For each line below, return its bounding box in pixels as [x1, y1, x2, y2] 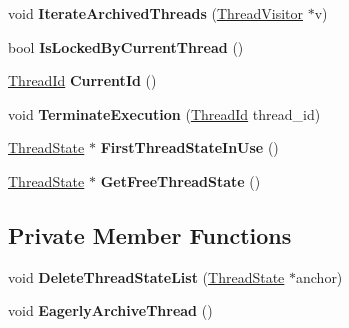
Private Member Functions [8, 219, 292, 250]
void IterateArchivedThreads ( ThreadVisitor [8, 3, 303, 23]
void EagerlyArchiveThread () [8, 300, 213, 321]
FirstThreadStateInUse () [100, 137, 279, 158]
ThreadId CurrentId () [8, 70, 157, 91]
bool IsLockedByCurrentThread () [8, 36, 244, 57]
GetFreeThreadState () [100, 170, 261, 191]
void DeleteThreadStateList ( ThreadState [8, 266, 285, 287]
